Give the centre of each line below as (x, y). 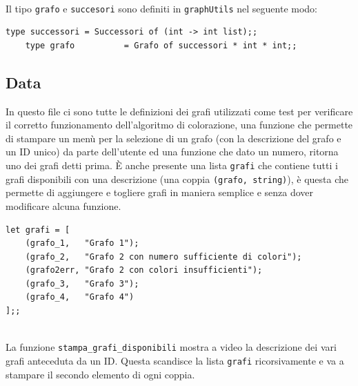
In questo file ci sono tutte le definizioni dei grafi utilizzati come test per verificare (179, 111)
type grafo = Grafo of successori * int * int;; (161, 45)
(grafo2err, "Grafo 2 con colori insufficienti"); (144, 270)
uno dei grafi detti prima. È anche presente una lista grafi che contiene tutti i (172, 165)
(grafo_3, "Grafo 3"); (82, 283)
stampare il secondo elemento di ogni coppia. (100, 374)
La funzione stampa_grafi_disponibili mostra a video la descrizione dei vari (171, 347)
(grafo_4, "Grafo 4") (80, 297)
